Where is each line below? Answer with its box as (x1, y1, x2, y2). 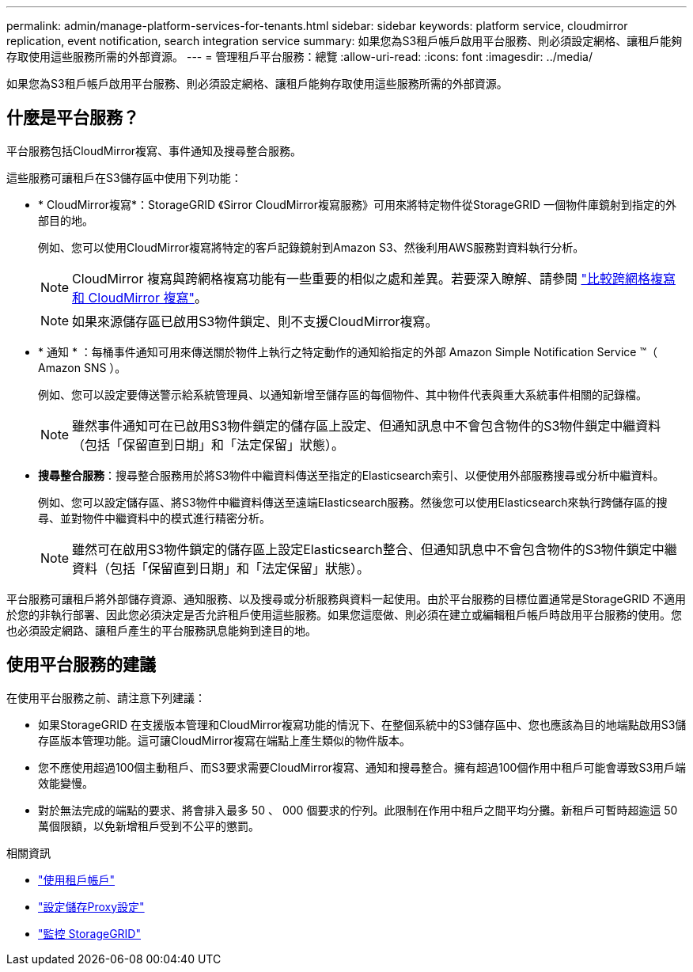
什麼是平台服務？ (6, 108, 139, 128)
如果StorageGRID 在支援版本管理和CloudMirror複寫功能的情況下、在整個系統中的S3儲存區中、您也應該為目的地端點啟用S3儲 (38, 717, 687, 731)
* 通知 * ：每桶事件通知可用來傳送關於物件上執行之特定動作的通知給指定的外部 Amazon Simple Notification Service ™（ (38, 344, 657, 359)
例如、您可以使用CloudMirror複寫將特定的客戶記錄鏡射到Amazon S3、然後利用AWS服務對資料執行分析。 (38, 240, 585, 254)
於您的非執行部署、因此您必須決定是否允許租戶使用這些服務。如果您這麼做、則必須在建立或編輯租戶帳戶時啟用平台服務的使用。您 (6, 607, 682, 621)
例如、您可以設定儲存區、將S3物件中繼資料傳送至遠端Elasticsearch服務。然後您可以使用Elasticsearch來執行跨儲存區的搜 (38, 495, 668, 509)
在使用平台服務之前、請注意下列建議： (6, 690, 206, 704)
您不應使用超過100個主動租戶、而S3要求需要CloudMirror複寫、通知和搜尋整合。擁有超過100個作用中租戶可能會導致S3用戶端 (38, 760, 687, 774)
